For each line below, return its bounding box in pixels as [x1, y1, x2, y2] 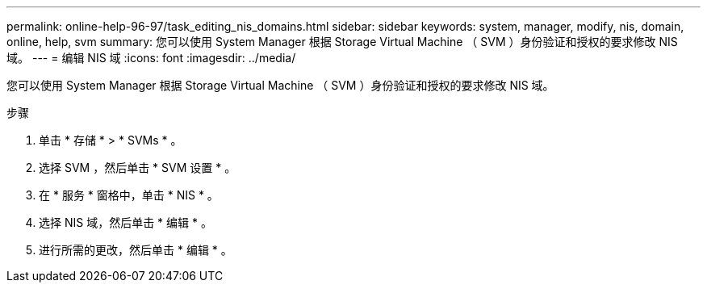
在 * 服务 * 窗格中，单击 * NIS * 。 [39, 188, 219, 202]
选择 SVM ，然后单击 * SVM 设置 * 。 [39, 161, 236, 174]
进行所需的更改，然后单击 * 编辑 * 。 [39, 243, 232, 257]
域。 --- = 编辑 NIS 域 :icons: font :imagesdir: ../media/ [6, 51, 296, 65]
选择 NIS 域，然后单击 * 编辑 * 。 [39, 216, 212, 229]
